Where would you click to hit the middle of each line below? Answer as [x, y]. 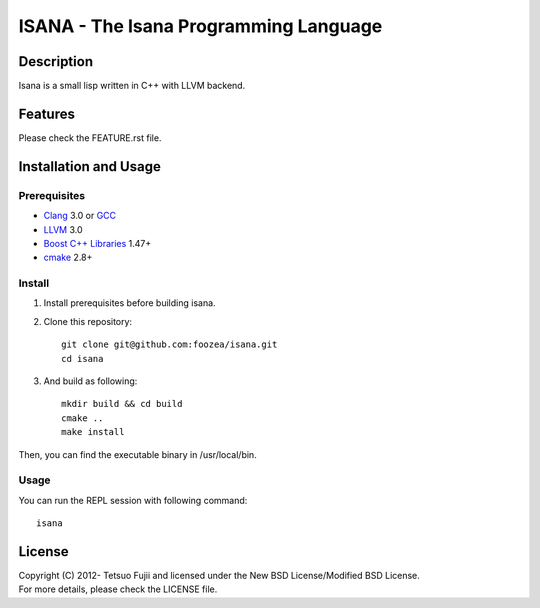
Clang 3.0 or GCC [80, 216]
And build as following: [90, 381]
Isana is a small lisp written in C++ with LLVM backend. [132, 86]
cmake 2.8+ [68, 257]
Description [56, 61]
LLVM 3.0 [63, 229]
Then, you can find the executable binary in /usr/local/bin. [137, 454]
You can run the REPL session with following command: [133, 500]
